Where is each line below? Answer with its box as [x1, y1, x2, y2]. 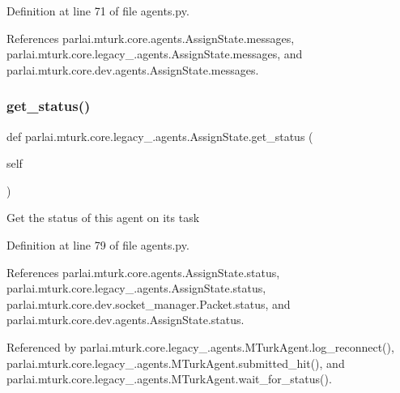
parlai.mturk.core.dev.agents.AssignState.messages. [6, 61, 259, 78]
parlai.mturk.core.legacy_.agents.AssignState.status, [6, 280, 266, 297]
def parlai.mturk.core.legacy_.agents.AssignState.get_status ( [6, 127, 313, 144]
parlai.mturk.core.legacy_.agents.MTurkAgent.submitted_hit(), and [6, 354, 345, 371]
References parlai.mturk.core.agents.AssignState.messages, [6, 29, 295, 46]
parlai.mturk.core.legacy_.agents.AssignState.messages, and [6, 45, 303, 62]
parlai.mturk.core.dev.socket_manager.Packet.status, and [6, 295, 291, 312]
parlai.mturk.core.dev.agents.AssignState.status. [6, 311, 245, 328]
